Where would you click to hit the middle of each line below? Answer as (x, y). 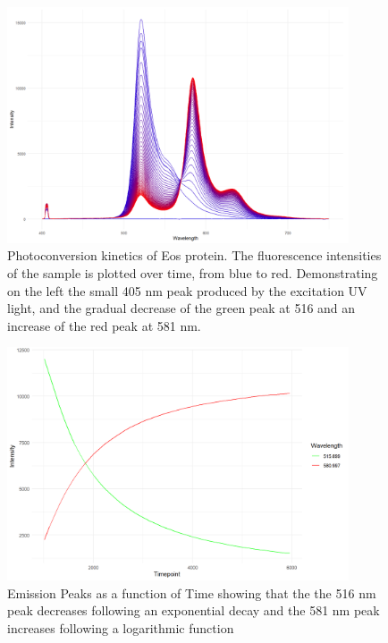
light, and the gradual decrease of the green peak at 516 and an (181, 308)
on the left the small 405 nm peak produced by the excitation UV (187, 290)
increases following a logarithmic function (121, 628)
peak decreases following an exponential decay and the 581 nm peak (194, 610)
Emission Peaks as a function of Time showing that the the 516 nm (192, 592)
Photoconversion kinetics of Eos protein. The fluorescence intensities (194, 255)
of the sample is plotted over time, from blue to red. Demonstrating (193, 273)
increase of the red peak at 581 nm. (104, 325)
